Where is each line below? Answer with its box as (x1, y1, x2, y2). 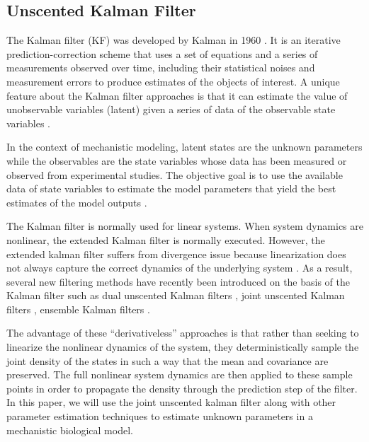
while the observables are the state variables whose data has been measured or (6, 153, 347, 168)
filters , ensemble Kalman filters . (6, 301, 150, 316)
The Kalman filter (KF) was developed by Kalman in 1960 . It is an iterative (6, 33, 341, 47)
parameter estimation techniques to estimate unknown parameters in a (6, 409, 313, 424)
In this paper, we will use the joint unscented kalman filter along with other (6, 395, 336, 409)
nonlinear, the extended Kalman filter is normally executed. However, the (6, 232, 325, 247)
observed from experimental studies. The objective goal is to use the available (6, 167, 343, 182)
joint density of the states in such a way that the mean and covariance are (6, 353, 329, 368)
